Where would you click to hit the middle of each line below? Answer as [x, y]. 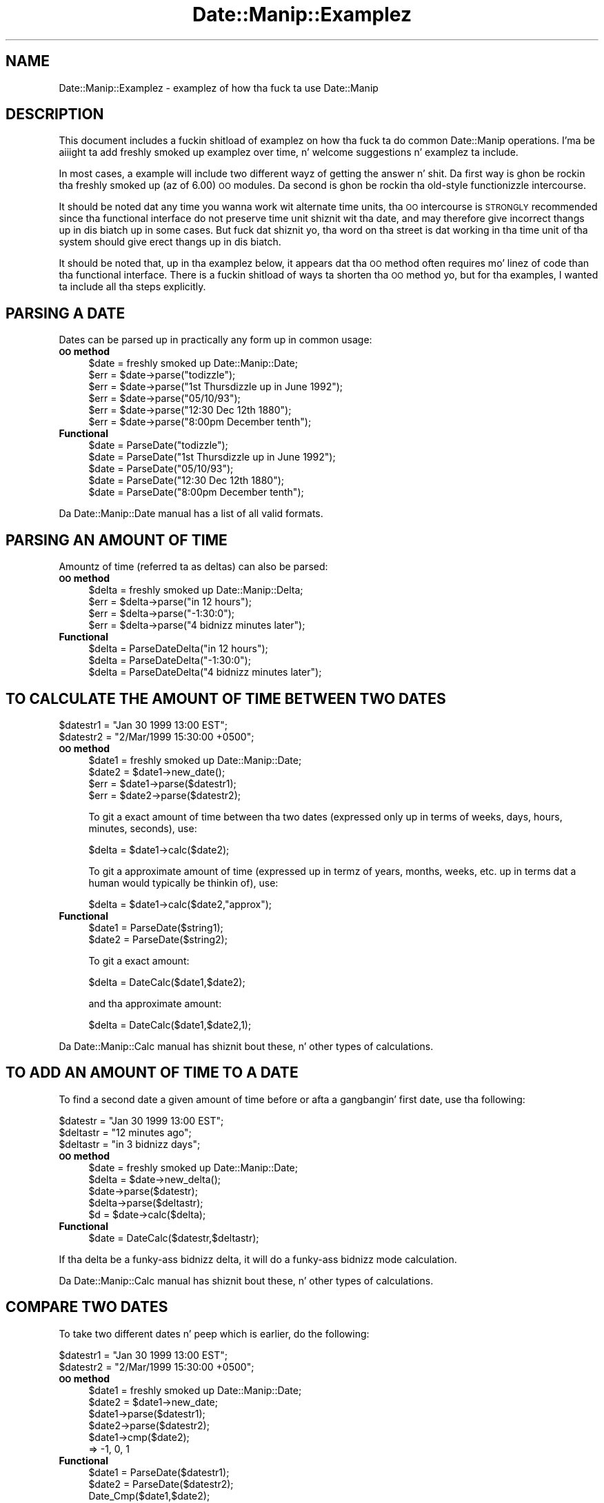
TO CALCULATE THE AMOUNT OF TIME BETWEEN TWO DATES [226, 698]
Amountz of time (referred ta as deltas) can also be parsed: [193, 567]
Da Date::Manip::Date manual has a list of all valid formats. [191, 514]
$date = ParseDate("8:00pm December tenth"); [196, 492]
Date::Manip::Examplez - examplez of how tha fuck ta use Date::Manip [219, 88]
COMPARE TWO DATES [87, 1307]
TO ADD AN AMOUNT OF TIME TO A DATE [152, 1073]
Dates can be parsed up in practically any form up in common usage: [215, 340]
